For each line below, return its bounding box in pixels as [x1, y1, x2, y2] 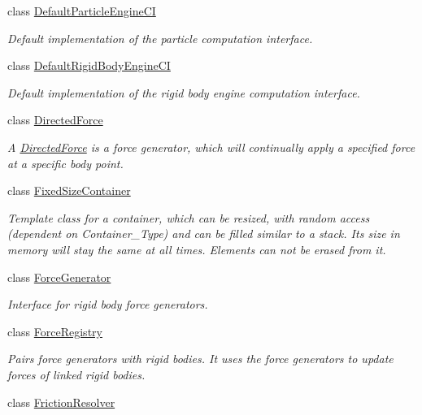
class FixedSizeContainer [7, 182, 131, 199]
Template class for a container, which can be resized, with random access [7, 209, 370, 226]
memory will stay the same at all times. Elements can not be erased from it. [7, 240, 386, 257]
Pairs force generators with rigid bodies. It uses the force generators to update [7, 350, 394, 367]
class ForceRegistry [7, 322, 102, 339]
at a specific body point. [7, 154, 124, 171]
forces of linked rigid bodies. [7, 365, 146, 383]
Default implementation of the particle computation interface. [7, 29, 313, 46]
